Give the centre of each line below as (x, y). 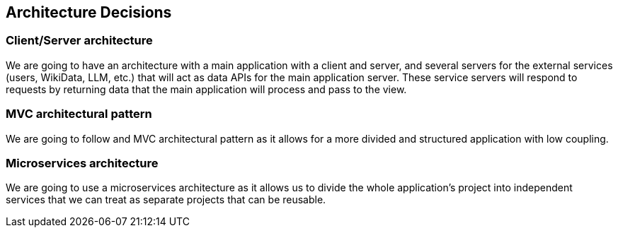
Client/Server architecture (79, 41)
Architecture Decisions (89, 12)
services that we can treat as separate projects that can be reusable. (166, 200)
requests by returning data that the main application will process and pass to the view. (206, 89)
